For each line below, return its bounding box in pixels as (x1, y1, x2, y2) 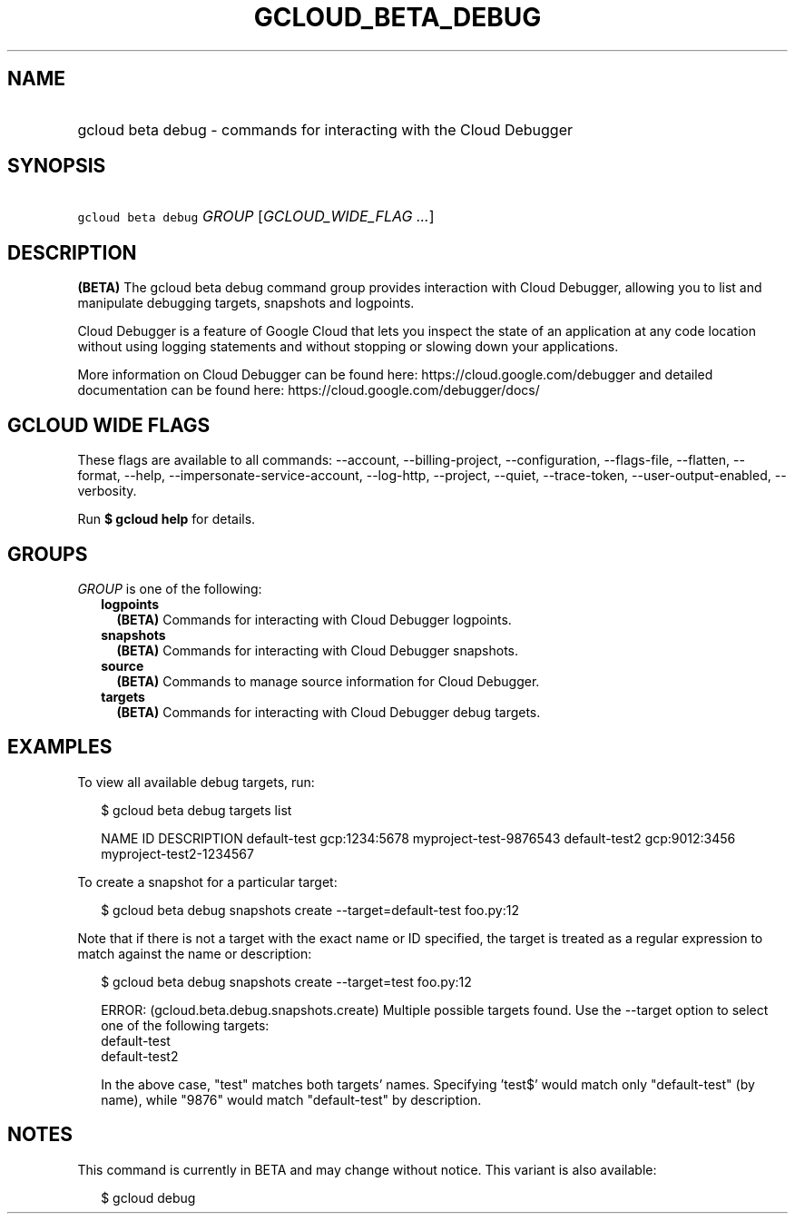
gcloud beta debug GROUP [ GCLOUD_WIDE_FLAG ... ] (77, 207, 435, 226)
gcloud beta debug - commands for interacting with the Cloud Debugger (77, 120, 574, 139)
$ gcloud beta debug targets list (101, 802, 292, 818)
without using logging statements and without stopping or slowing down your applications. (77, 339, 619, 355)
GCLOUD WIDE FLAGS (7, 413, 211, 437)
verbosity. (77, 483, 137, 499)
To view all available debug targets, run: (77, 773, 315, 790)
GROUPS (7, 542, 88, 566)
